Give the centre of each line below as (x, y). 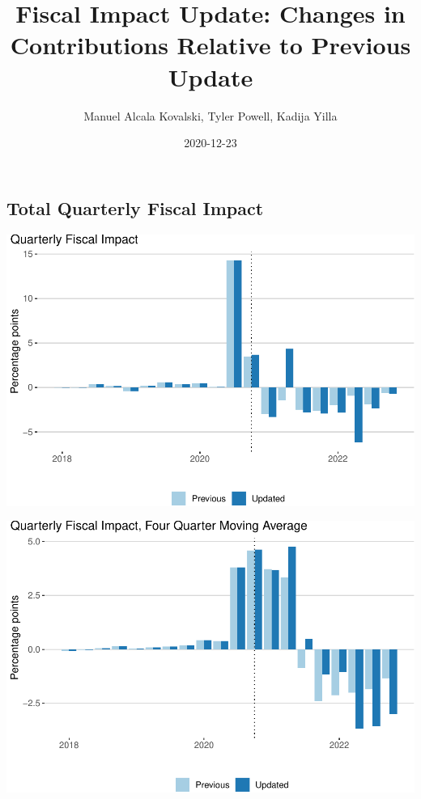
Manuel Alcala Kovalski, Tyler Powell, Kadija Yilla (210, 115)
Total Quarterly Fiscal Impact (135, 207)
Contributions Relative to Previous (210, 45)
